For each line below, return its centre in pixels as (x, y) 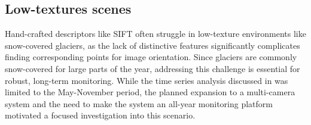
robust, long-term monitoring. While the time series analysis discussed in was (147, 80)
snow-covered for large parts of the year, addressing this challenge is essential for (153, 68)
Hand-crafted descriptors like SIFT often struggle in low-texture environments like (155, 34)
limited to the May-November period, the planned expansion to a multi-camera (150, 92)
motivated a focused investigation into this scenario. (100, 115)
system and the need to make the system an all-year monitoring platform (139, 103)
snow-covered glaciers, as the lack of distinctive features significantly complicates (153, 45)
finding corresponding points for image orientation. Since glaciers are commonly (151, 57)
